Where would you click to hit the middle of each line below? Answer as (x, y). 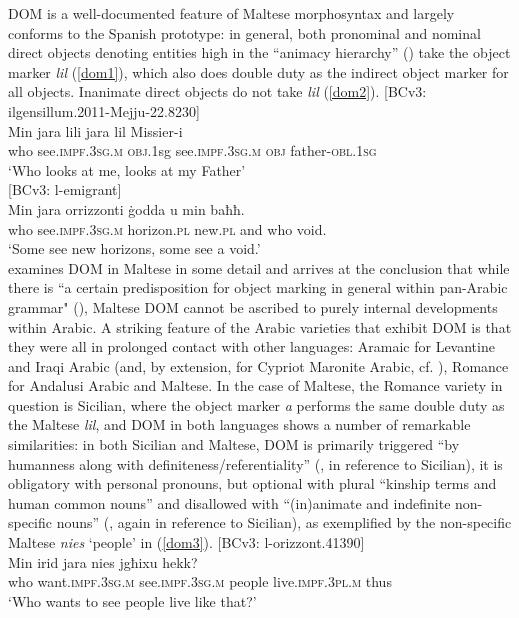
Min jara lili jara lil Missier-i (95, 130)
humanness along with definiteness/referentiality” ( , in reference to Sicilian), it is (255, 463)
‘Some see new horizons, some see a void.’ (134, 248)
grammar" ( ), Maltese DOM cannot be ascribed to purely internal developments (253, 306)
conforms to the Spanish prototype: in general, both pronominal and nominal (244, 32)
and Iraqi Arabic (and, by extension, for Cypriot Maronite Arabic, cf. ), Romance (258, 365)
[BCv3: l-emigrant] (65, 189)
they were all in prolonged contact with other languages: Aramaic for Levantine (251, 346)
